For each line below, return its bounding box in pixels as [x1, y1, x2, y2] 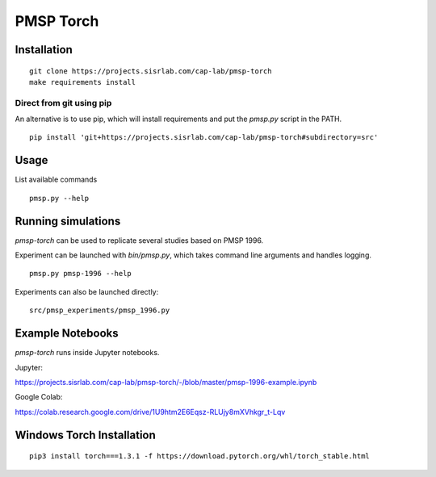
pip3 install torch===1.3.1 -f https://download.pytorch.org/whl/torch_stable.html [29, 452, 371, 461]
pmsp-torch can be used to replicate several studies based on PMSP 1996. [15, 235, 264, 245]
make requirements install [29, 77, 136, 86]
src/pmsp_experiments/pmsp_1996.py [29, 306, 170, 315]
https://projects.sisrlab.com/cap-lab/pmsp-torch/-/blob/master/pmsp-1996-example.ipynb [15, 377, 317, 387]
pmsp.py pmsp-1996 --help [29, 269, 132, 278]
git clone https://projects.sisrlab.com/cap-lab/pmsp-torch [29, 66, 272, 76]
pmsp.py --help [29, 194, 90, 203]
